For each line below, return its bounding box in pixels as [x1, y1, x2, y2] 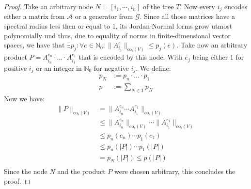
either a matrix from [4, 11, 65, 21]
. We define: [136, 63, 171, 73]
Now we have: [4, 94, 45, 104]
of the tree [142, 1, 174, 11]
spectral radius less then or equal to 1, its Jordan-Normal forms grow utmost [4, 21, 233, 31]
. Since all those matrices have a [140, 11, 235, 21]
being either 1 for [192, 52, 244, 62]
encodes [224, 1, 248, 11]
